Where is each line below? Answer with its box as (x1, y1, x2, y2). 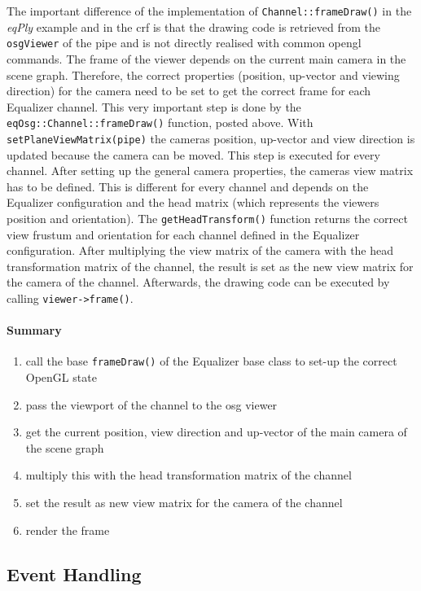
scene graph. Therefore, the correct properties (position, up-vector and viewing (7, 66, 400, 83)
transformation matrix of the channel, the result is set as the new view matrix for (7, 257, 414, 274)
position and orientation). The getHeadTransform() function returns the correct (7, 209, 408, 226)
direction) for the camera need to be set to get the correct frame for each (7, 82, 371, 99)
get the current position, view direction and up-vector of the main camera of (25, 423, 407, 440)
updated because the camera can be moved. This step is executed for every (7, 146, 380, 163)
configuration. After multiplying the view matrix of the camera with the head (7, 242, 394, 259)
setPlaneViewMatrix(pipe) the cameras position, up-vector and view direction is (7, 129, 415, 147)
